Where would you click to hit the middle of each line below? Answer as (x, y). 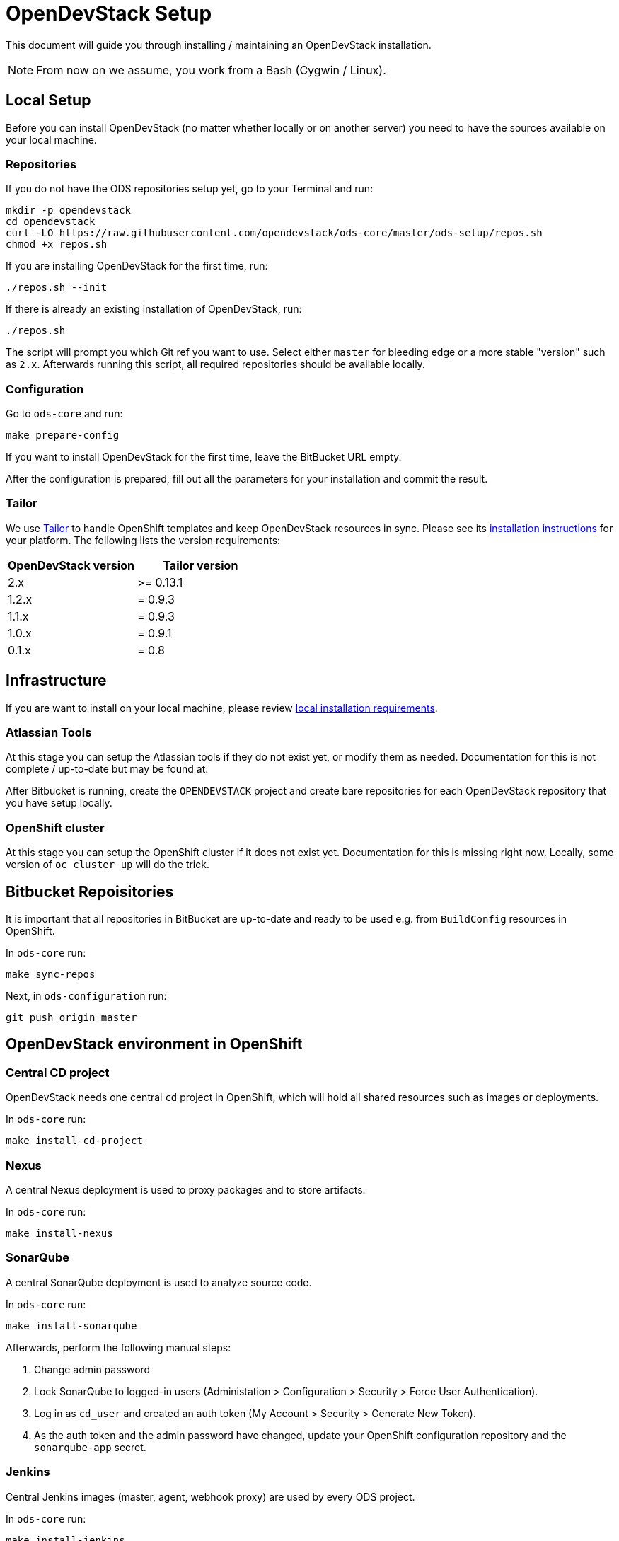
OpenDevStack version (71, 565)
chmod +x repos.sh (57, 244)
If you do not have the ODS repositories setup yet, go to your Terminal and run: (190, 189)
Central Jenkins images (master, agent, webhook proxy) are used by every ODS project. (210, 1496)
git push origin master (71, 1018)
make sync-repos (51, 975)
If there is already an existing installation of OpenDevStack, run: (154, 309)
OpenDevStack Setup (109, 13)
